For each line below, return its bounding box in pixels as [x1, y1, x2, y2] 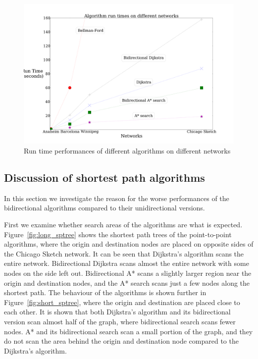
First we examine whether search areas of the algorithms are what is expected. [4, 219, 243, 229]
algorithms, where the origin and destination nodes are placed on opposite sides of [4, 239, 254, 249]
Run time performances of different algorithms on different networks [24, 145, 231, 155]
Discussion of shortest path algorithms [4, 169, 205, 185]
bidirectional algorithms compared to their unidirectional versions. [4, 203, 205, 213]
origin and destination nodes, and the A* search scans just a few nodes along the [4, 277, 250, 288]
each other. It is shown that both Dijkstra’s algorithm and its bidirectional [4, 307, 231, 317]
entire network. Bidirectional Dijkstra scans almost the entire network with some [4, 258, 249, 268]
